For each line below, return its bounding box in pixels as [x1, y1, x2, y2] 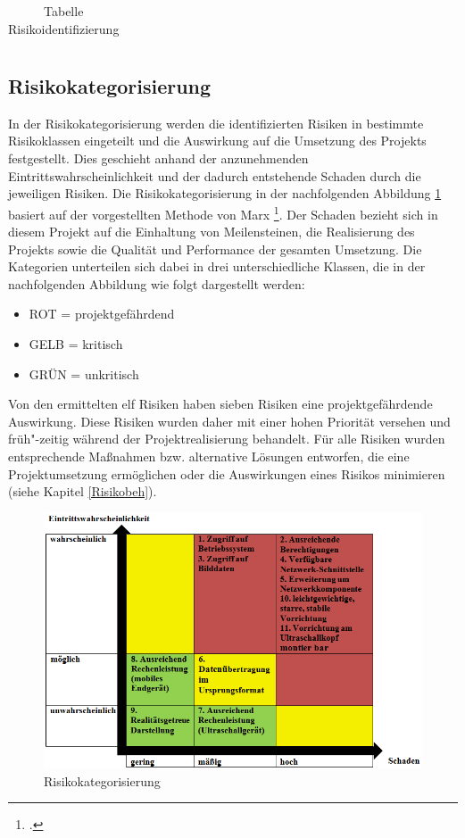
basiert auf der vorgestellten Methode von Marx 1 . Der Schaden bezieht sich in [8, 202, 438, 223]
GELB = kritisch [29, 335, 123, 353]
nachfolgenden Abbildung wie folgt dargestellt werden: [8, 274, 305, 293]
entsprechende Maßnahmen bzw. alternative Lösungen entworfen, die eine [8, 447, 410, 466]
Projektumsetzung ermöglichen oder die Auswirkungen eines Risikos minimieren [8, 464, 445, 483]
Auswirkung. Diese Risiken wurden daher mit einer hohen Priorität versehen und [8, 411, 451, 430]
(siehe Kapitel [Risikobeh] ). [8, 482, 157, 501]
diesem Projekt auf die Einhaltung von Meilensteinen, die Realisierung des [8, 222, 415, 241]
